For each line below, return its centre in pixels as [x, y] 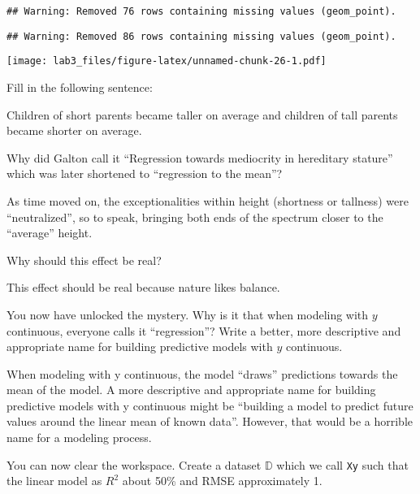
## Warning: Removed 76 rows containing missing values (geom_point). [201, 11]
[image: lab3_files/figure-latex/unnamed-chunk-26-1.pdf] [167, 61]
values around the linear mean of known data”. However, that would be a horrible [210, 421]
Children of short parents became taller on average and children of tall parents [202, 114]
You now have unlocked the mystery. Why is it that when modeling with [188, 314]
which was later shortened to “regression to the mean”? [145, 173]
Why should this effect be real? [84, 260]
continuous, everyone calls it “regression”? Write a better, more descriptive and [204, 330]
